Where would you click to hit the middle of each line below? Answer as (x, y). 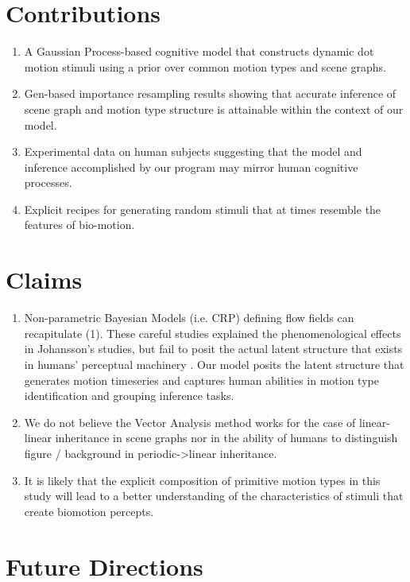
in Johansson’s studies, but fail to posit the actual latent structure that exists (213, 349)
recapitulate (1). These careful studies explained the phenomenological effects (213, 333)
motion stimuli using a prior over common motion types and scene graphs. (205, 66)
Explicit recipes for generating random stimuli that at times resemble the (203, 209)
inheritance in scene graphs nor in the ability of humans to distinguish (226, 438)
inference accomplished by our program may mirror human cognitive (191, 167)
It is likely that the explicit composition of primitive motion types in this (202, 480)
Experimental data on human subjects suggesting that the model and (193, 151)
